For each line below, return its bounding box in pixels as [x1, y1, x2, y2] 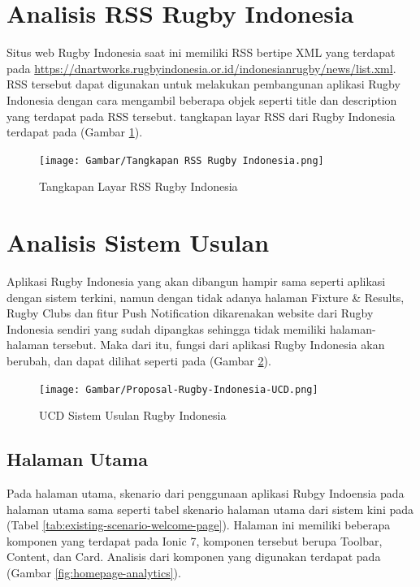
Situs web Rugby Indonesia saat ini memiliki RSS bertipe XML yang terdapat [6, 44, 396, 61]
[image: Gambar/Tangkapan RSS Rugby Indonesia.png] [39, 154, 324, 166]
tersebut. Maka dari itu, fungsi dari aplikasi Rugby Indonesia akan [52, 336, 385, 353]
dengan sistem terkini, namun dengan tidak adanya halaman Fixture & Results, [6, 288, 405, 305]
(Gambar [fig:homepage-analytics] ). [6, 564, 181, 581]
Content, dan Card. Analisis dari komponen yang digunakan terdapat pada [6, 548, 381, 565]
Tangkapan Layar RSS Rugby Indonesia [39, 178, 238, 195]
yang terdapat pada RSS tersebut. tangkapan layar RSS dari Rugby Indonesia [6, 107, 396, 124]
